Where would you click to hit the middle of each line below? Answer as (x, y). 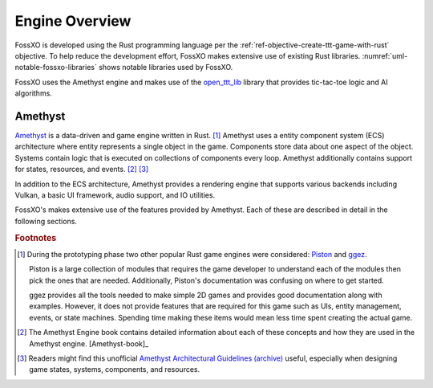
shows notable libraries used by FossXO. (166, 67)
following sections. (46, 221)
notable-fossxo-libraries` (56, 67)
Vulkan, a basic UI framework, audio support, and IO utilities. (115, 195)
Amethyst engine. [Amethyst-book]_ (89, 343)
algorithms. (33, 93)
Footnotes (36, 238)
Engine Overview (73, 21)
